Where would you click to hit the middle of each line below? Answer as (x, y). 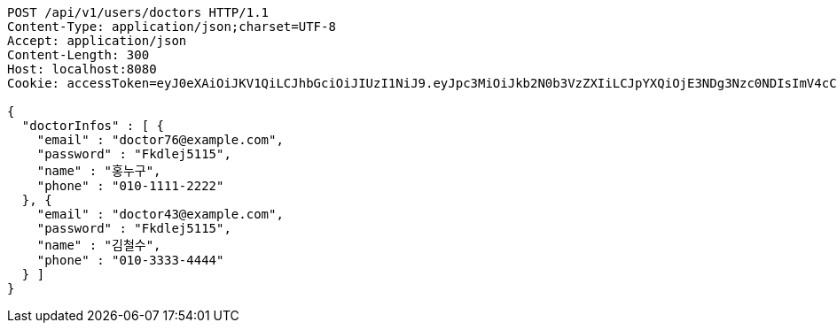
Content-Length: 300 (78, 55)
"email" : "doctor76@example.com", (160, 140)
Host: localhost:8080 (82, 69)
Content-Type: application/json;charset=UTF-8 (172, 27)
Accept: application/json (97, 41)
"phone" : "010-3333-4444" (130, 260)
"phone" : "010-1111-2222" (130, 186)
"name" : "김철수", (99, 245)
